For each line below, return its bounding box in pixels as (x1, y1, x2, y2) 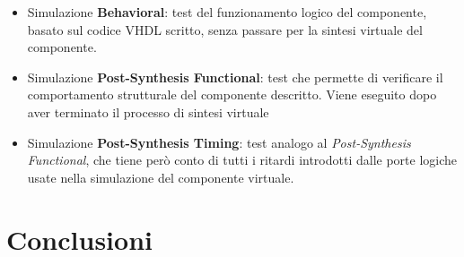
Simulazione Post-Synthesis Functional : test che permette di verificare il (27, 67, 443, 86)
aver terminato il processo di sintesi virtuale (27, 102, 269, 121)
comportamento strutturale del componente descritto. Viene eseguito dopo (27, 85, 437, 104)
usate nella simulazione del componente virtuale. (27, 167, 294, 186)
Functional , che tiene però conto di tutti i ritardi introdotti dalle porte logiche (27, 150, 458, 169)
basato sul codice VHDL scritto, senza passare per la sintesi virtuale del (27, 20, 423, 39)
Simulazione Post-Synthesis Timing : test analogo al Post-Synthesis (27, 133, 411, 151)
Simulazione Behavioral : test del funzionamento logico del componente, (27, 3, 427, 21)
